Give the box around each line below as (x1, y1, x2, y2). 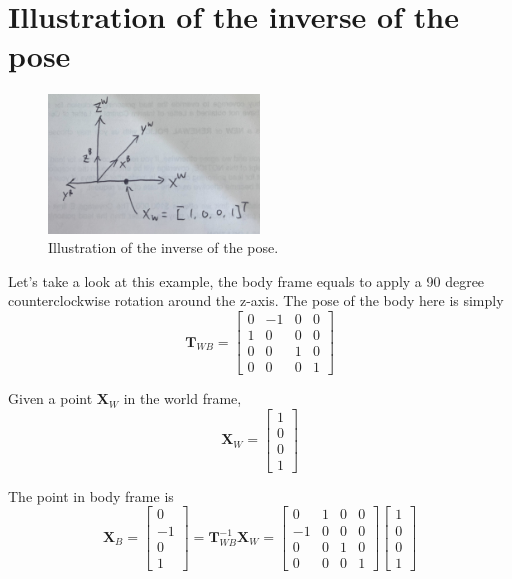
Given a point (8, 388, 93, 409)
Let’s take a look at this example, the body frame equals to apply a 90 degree (8, 270, 485, 291)
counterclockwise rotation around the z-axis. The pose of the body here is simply (8, 290, 504, 311)
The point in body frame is (8, 485, 174, 506)
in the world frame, (123, 388, 242, 409)
